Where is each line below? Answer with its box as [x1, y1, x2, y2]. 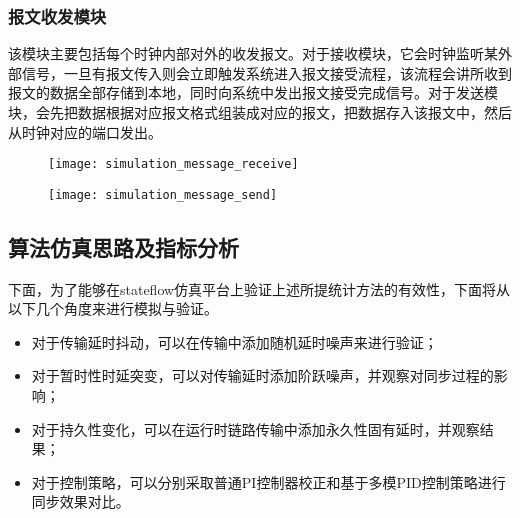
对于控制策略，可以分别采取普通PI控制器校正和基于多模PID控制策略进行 [31, 471, 506, 492]
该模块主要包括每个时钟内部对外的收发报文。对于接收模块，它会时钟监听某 [8, 43, 498, 64]
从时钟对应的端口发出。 [8, 121, 162, 142]
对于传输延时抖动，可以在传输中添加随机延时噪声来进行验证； [31, 331, 438, 352]
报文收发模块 [8, 3, 107, 28]
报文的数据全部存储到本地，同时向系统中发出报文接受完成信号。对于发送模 [8, 82, 498, 103]
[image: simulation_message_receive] [48, 157, 299, 172]
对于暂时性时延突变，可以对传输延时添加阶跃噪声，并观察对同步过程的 [31, 365, 494, 386]
